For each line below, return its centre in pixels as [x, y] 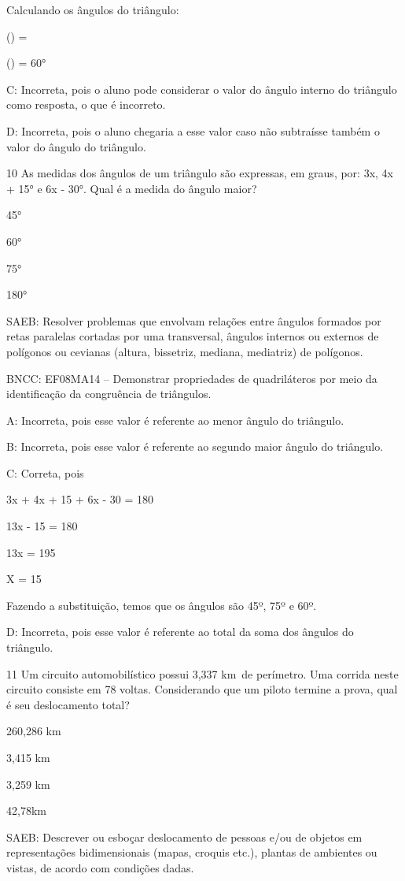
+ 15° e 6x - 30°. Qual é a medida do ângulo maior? [132, 188]
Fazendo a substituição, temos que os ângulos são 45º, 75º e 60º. [162, 605]
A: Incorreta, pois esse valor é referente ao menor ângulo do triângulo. [175, 420]
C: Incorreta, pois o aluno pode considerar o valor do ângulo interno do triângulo [202, 89]
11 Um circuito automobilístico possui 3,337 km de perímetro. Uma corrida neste [202, 673]
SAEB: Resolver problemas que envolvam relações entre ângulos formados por [194, 320]
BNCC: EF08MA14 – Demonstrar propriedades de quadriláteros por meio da [192, 378]
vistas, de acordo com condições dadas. [100, 867]
